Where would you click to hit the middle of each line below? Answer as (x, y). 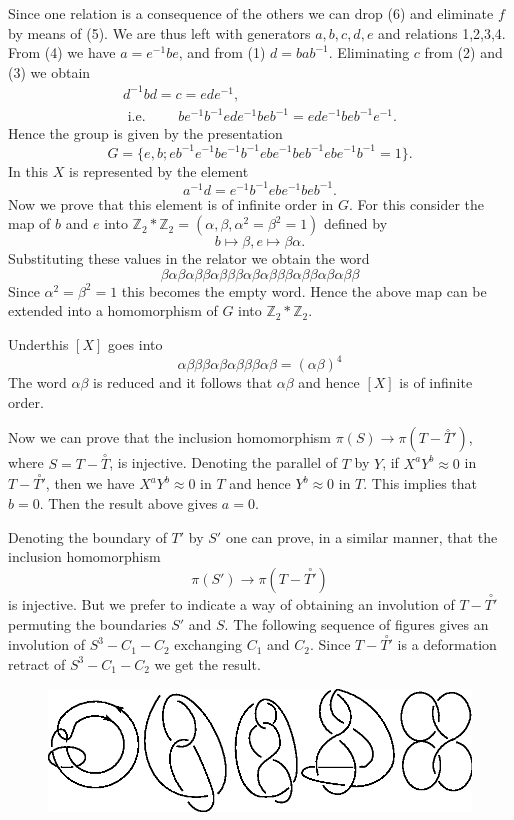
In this (28, 170)
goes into (135, 344)
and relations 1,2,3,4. (442, 32)
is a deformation (447, 644)
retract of (37, 663)
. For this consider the (417, 203)
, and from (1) (222, 52)
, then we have (90, 483)
